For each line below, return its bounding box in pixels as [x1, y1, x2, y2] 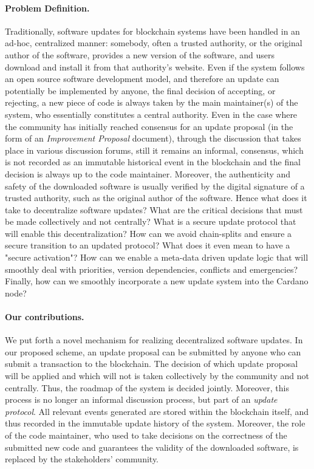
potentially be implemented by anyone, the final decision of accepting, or [5, 84, 276, 97]
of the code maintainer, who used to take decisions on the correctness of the [5, 429, 287, 441]
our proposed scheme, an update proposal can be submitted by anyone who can [5, 345, 301, 358]
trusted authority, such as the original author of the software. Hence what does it [5, 191, 307, 204]
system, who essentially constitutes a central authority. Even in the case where [5, 108, 298, 120]
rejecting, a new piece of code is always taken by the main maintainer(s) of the [5, 96, 298, 109]
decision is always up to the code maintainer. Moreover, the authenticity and [5, 167, 291, 180]
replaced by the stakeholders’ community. [5, 453, 159, 465]
